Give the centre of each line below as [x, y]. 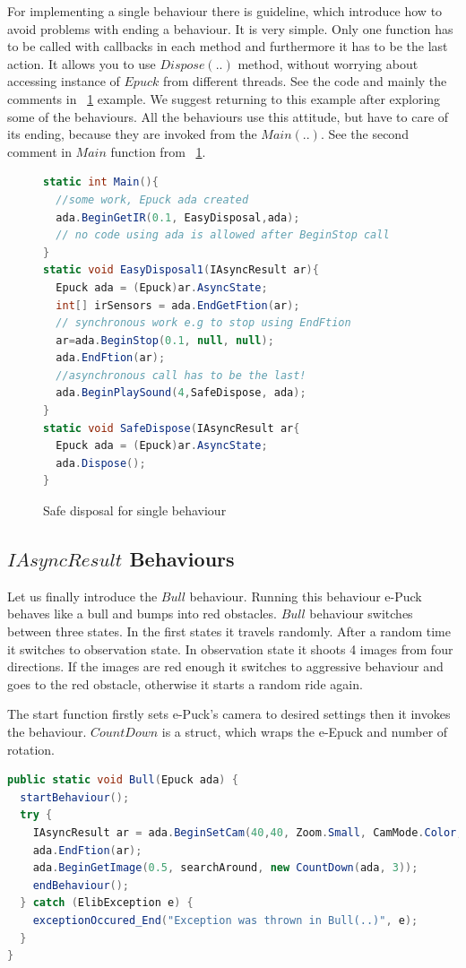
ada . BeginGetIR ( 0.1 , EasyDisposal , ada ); [178, 217]
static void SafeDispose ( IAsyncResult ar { [172, 428]
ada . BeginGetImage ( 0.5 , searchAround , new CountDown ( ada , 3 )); [225, 868]
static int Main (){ [101, 182]
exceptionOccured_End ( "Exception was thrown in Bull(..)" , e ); [225, 920]
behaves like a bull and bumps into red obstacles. [142, 614]
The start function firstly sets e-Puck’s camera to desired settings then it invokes [229, 714]
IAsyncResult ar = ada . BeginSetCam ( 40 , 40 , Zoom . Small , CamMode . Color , [248, 832]
